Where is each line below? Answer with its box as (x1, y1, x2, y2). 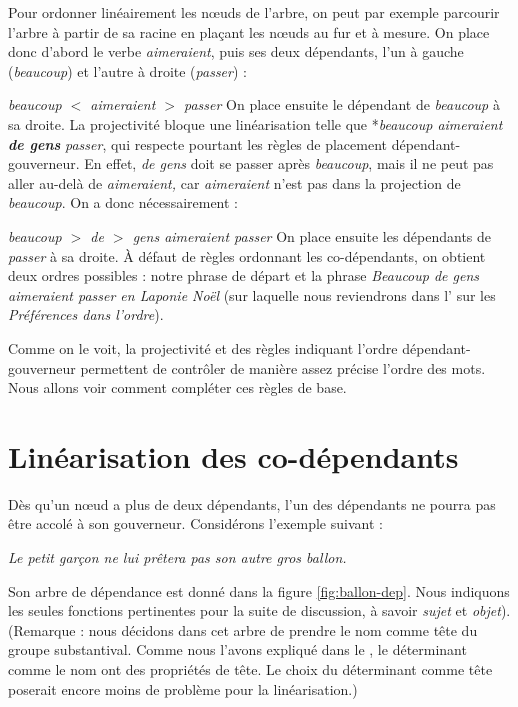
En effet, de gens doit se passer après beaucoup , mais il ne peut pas (84, 153, 494, 174)
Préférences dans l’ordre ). (8, 304, 164, 325)
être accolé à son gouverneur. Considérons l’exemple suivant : (8, 513, 383, 534)
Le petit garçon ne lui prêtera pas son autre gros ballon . (8, 547, 347, 567)
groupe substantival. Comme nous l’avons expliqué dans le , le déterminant (8, 639, 467, 660)
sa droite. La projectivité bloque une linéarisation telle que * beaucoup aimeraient (8, 113, 503, 134)
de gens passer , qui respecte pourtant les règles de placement (8, 133, 388, 154)
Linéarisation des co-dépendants (8, 435, 459, 476)
